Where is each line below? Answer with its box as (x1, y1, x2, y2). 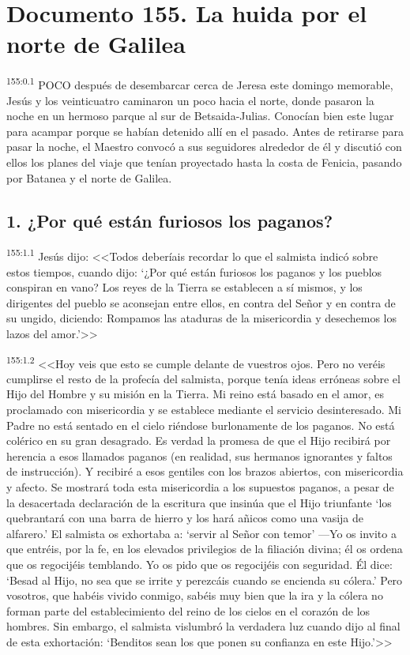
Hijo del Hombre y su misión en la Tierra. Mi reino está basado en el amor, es (6, 386, 385, 402)
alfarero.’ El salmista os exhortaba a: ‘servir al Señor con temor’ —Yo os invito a (6, 525, 397, 541)
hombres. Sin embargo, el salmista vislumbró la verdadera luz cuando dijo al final (6, 618, 401, 634)
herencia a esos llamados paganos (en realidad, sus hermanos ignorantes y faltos (6, 447, 393, 464)
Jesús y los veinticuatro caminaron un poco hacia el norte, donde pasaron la (6, 92, 374, 108)
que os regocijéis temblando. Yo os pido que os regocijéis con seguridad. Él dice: (6, 555, 393, 572)
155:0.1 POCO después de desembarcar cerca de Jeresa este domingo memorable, (6, 74, 393, 92)
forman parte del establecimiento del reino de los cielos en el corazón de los (6, 602, 371, 619)
